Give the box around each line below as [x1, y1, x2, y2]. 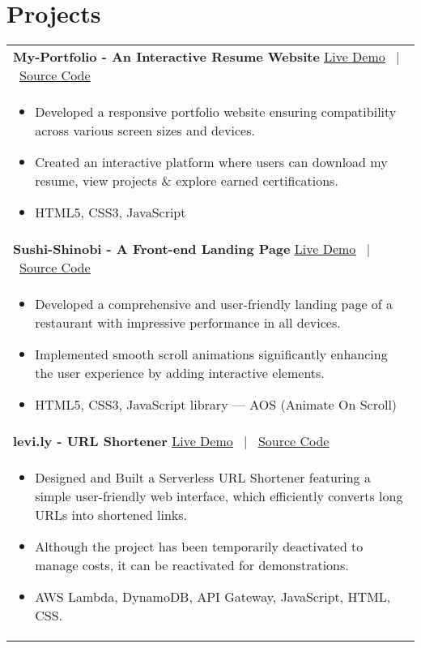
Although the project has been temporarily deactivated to [35, 537, 364, 556]
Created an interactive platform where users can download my [35, 152, 388, 172]
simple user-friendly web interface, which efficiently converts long [35, 487, 403, 506]
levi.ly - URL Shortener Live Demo [13, 431, 233, 451]
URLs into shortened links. [35, 505, 188, 525]
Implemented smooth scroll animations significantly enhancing [35, 345, 388, 364]
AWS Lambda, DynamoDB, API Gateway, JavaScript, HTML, [35, 587, 391, 607]
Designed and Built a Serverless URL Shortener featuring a [35, 468, 371, 487]
